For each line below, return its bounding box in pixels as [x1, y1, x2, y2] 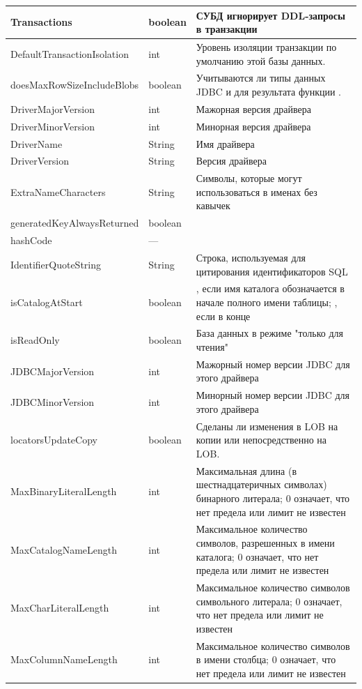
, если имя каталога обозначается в [196, 281, 345, 296]
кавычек [196, 198, 230, 213]
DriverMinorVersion [10, 119, 95, 133]
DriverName [10, 136, 63, 151]
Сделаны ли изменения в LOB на [196, 418, 338, 433]
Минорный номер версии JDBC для [196, 388, 350, 402]
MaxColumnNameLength [10, 652, 118, 667]
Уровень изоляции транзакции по [196, 39, 337, 54]
